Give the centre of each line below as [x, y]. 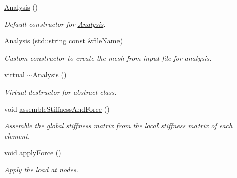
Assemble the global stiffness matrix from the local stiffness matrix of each [118, 126]
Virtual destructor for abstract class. [61, 91]
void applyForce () [33, 152]
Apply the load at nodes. [41, 169]
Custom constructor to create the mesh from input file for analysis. [108, 57]
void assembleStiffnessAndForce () [57, 108]
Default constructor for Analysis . [55, 24]
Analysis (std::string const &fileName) [64, 41]
